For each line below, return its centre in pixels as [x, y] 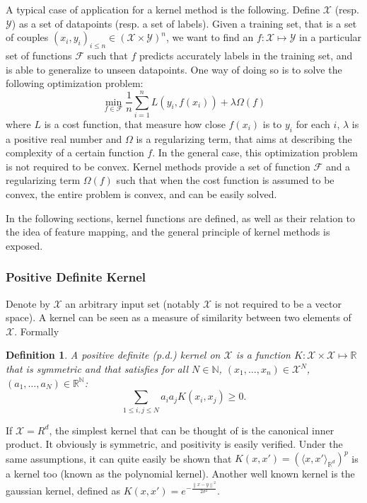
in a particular [331, 37]
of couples [27, 37]
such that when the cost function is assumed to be [225, 180]
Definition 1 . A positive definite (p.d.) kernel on [113, 355]
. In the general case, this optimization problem [255, 152]
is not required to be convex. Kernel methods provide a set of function [158, 166]
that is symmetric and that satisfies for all [97, 369]
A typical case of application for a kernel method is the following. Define [163, 9]
